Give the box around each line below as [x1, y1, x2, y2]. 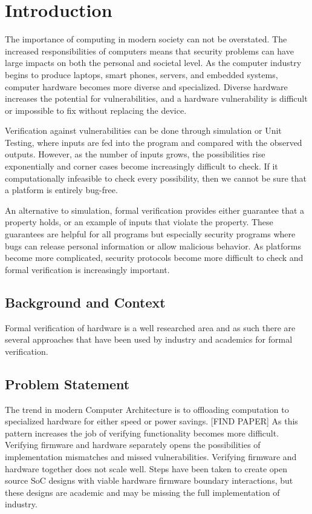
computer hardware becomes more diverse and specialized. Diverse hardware [5, 80, 288, 93]
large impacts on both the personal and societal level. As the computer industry [5, 56, 302, 69]
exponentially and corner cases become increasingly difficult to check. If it [5, 160, 278, 173]
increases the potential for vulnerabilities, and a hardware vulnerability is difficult [5, 92, 308, 105]
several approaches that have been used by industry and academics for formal [5, 333, 293, 346]
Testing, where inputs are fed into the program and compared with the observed [5, 136, 302, 148]
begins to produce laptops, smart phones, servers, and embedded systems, [5, 68, 278, 81]
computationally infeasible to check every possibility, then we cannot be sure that [5, 171, 307, 184]
